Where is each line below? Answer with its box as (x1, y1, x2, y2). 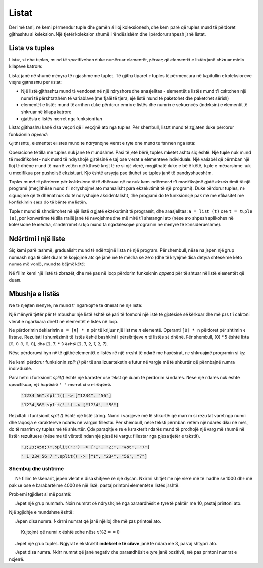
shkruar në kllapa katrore (21, 109, 72, 115)
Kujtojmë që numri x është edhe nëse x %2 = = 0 (21, 529, 120, 535)
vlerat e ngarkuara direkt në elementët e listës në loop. (9, 318, 119, 324)
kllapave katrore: (9, 63, 43, 69)
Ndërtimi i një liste (9, 235, 65, 243)
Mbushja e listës (9, 289, 60, 298)
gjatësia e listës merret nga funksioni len (21, 115, 102, 122)
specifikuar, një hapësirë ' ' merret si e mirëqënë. (9, 381, 112, 387)
